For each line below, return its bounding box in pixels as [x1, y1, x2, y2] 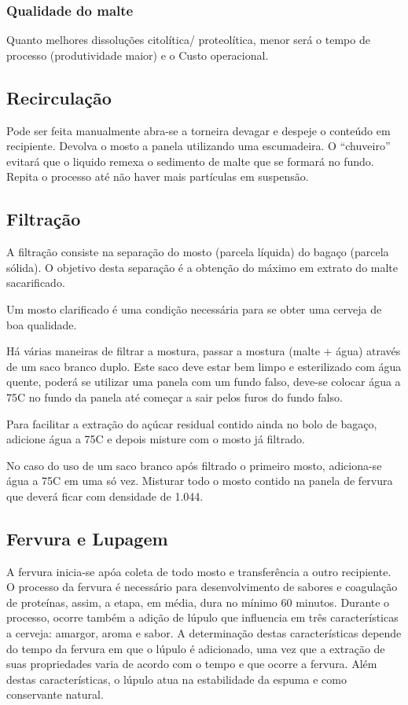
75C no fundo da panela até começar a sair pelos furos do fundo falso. [6, 388, 343, 405]
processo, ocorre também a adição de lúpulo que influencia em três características [6, 609, 399, 626]
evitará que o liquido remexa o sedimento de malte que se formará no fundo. [6, 152, 374, 169]
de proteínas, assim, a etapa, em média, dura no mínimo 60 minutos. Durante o [6, 593, 390, 610]
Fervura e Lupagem [6, 526, 168, 550]
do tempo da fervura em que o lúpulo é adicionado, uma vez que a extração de [6, 640, 385, 656]
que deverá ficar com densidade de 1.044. [6, 487, 204, 504]
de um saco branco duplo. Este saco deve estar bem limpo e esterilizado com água [6, 358, 402, 374]
